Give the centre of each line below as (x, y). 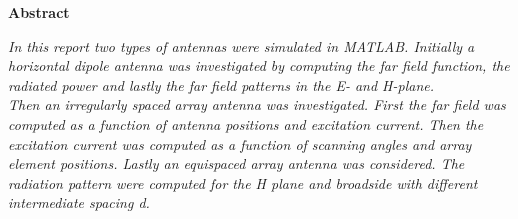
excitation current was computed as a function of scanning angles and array (240, 143)
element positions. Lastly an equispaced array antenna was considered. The (236, 163)
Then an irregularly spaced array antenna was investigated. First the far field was (257, 104)
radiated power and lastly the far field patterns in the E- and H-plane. (221, 84)
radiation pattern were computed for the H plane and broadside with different (243, 182)
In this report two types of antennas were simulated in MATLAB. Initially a (241, 45)
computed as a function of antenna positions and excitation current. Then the (246, 123)
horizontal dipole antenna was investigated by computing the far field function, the (259, 65)
